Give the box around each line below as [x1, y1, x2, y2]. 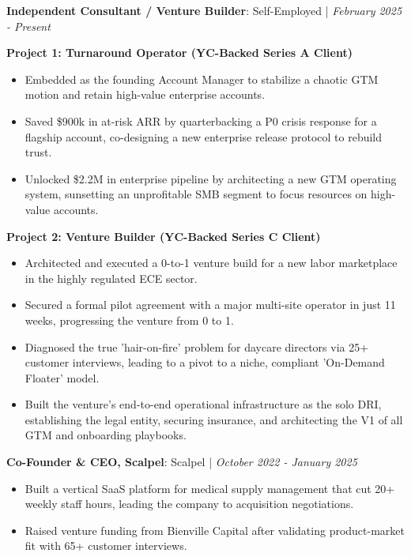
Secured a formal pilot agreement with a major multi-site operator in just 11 [25, 296, 396, 313]
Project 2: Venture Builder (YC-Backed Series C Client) [6, 228, 321, 244]
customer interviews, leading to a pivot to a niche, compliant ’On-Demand [25, 354, 385, 371]
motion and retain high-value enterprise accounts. [25, 86, 266, 103]
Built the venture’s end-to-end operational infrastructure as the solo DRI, [25, 396, 382, 412]
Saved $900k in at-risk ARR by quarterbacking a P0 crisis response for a [25, 112, 377, 129]
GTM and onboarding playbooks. [25, 427, 187, 443]
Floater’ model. [25, 369, 100, 386]
